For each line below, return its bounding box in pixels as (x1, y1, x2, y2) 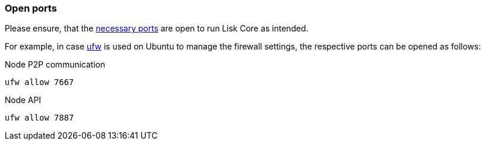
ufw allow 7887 (5, 113, 74, 123)
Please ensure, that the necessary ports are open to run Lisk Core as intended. (5, 23, 309, 34)
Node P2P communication (5, 59, 105, 70)
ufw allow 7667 (5, 77, 74, 87)
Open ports (5, 2, 57, 14)
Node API (5, 95, 41, 105)
